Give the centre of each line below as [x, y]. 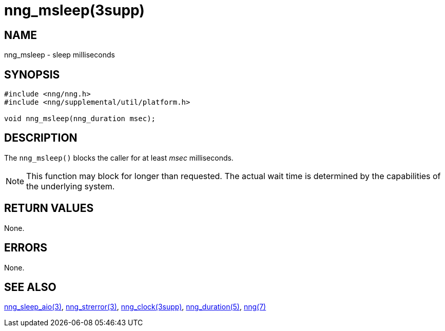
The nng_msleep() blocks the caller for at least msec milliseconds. [119, 158]
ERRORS [26, 248]
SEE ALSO [30, 287]
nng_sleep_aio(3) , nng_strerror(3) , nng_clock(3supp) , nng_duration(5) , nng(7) [135, 307]
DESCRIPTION [41, 138]
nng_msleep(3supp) [74, 10]
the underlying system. [71, 186]
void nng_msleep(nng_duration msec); [80, 119]
